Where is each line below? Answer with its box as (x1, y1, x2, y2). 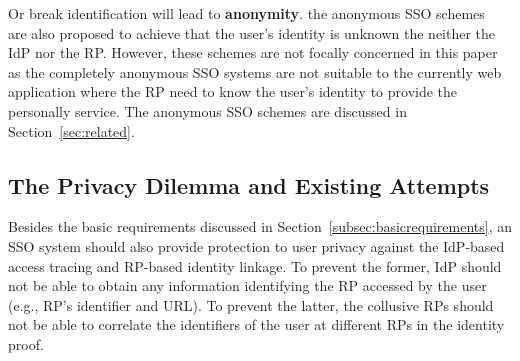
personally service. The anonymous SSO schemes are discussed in (8, 100, 407, 121)
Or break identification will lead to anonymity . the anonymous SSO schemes (8, 3, 485, 23)
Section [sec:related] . (8, 120, 135, 141)
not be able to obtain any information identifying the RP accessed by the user (8, 275, 487, 296)
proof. (8, 333, 44, 354)
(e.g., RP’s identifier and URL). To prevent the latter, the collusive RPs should (8, 294, 494, 315)
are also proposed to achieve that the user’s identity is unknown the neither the (8, 22, 496, 43)
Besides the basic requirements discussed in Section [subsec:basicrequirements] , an (8, 216, 512, 237)
